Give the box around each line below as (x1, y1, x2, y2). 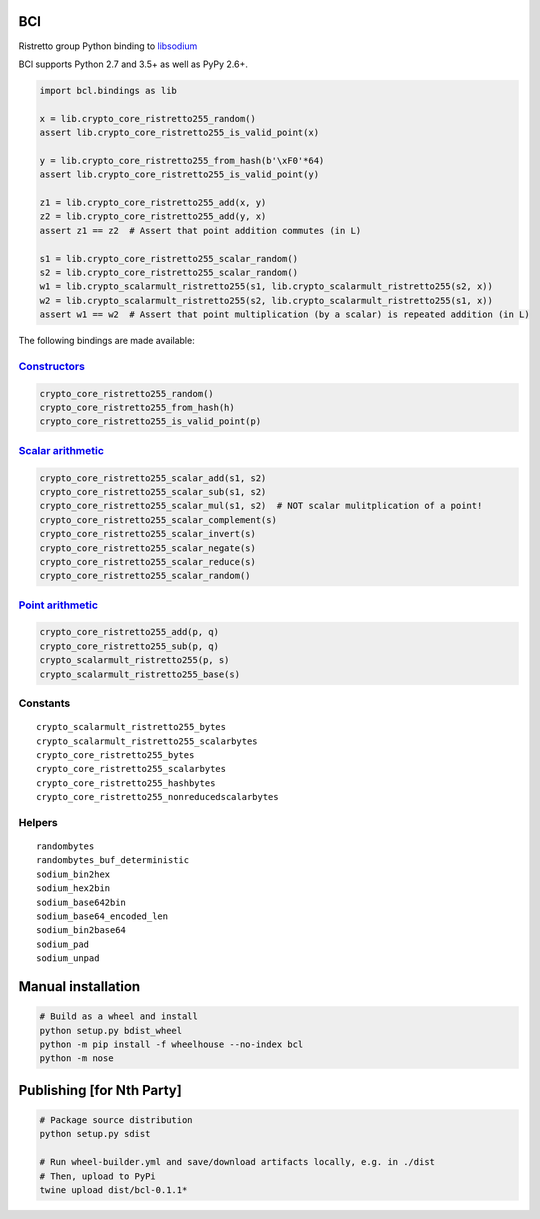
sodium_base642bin (36, 896, 127, 908)
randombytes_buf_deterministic (36, 855, 190, 866)
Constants (18, 696, 71, 710)
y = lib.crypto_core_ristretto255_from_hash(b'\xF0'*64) (39, 155, 325, 166)
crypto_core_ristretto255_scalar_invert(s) (39, 528, 257, 540)
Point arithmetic (18, 598, 99, 612)
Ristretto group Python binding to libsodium (18, 40, 198, 52)
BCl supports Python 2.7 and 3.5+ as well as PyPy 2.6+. (18, 58, 249, 70)
